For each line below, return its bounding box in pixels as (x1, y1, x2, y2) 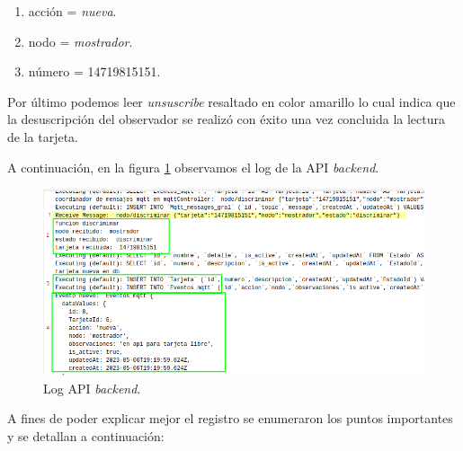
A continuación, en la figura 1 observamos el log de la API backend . (7, 157, 379, 176)
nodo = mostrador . (28, 31, 133, 50)
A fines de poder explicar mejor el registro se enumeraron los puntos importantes (7, 409, 453, 428)
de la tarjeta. (7, 127, 78, 146)
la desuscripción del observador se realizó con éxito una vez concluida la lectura (7, 110, 445, 128)
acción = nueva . (28, 2, 117, 20)
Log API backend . (43, 378, 141, 397)
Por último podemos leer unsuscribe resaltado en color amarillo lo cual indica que (7, 92, 456, 111)
